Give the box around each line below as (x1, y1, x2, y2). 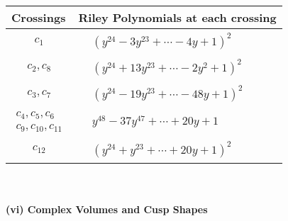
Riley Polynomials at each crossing (78, 9, 277, 25)
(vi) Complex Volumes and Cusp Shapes (6, 202, 208, 217)
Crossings (11, 9, 66, 25)
